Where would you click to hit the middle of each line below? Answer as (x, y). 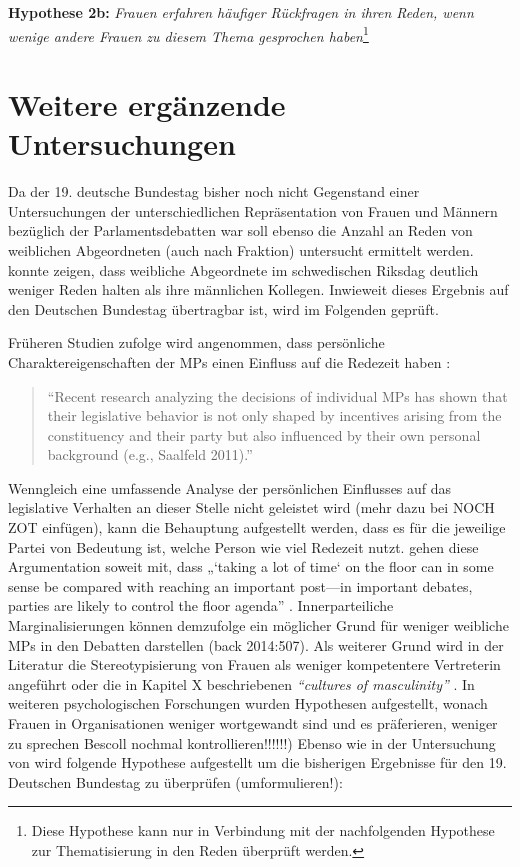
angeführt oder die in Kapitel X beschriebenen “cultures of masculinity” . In (241, 683)
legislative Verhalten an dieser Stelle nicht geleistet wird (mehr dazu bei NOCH (251, 507)
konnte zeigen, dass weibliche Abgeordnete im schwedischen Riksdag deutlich (243, 269)
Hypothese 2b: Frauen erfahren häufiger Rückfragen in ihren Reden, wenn (241, 12)
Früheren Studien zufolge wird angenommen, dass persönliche (196, 342)
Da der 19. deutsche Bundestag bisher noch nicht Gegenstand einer (214, 191)
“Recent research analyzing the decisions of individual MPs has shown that (277, 395)
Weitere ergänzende (147, 104)
